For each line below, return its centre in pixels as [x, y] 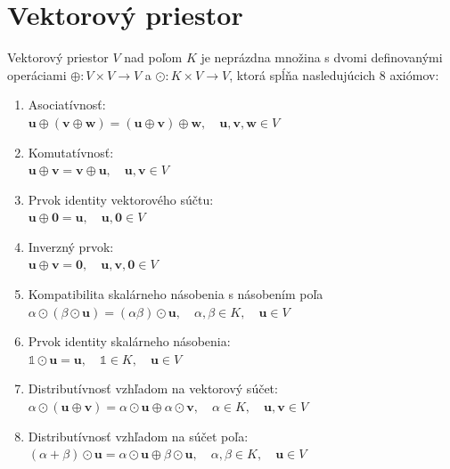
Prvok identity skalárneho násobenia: [129, 341]
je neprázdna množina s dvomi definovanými [322, 57]
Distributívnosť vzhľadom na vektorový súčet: [153, 388]
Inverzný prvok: [71, 246]
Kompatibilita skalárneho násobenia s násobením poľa [176, 294]
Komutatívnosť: [71, 152]
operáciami [37, 74]
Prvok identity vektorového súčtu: [121, 199]
